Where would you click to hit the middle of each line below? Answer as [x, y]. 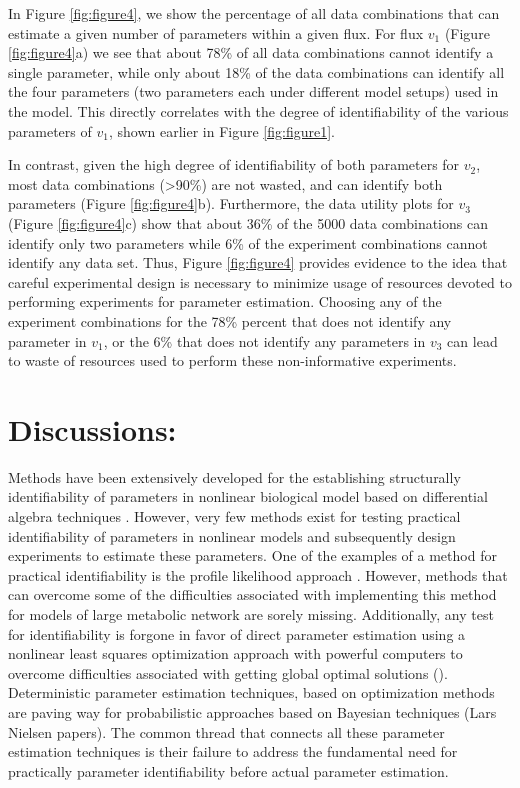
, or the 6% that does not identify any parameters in [264, 340]
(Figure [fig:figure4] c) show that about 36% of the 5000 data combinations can [248, 222]
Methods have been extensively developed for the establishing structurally [234, 476]
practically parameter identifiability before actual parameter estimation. [228, 770]
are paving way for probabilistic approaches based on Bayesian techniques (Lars [252, 711]
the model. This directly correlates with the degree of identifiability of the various [258, 110]
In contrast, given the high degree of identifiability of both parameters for [234, 164]
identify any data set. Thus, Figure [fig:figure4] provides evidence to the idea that [258, 262]
